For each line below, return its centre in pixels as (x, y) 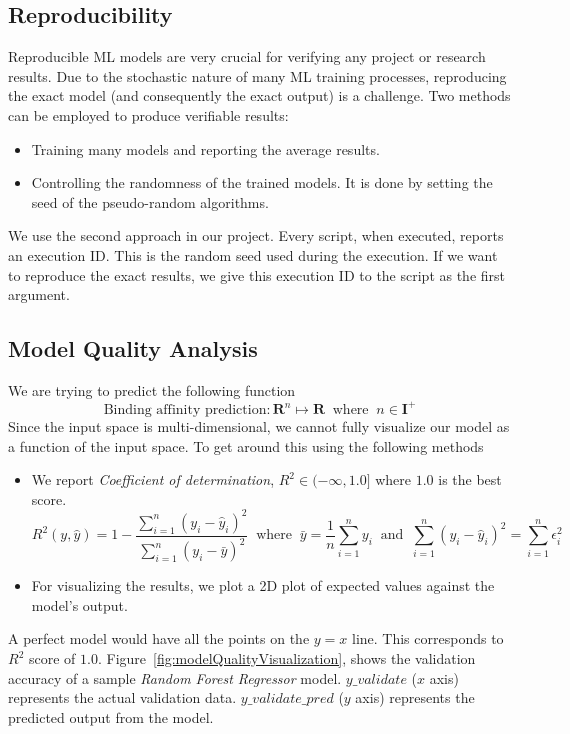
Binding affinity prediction (185, 410)
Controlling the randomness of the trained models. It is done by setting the (262, 182)
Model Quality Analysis (133, 348)
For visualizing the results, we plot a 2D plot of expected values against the (263, 585)
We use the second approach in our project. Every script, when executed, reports (256, 235)
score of (52, 658)
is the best (470, 479)
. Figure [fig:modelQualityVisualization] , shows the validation (286, 658)
